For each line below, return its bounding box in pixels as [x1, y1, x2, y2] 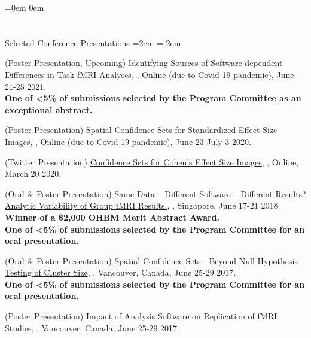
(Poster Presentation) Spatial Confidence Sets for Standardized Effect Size [5, 123, 278, 136]
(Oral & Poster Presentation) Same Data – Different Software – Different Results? [5, 187, 306, 200]
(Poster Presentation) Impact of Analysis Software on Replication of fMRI [5, 310, 278, 322]
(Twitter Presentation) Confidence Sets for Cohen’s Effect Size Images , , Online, [5, 155, 299, 168]
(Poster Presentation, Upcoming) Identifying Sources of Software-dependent [5, 56, 283, 69]
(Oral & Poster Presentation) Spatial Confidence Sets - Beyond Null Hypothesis [5, 254, 298, 267]
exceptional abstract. [5, 103, 93, 116]
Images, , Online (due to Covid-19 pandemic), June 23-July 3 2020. [5, 135, 251, 147]
